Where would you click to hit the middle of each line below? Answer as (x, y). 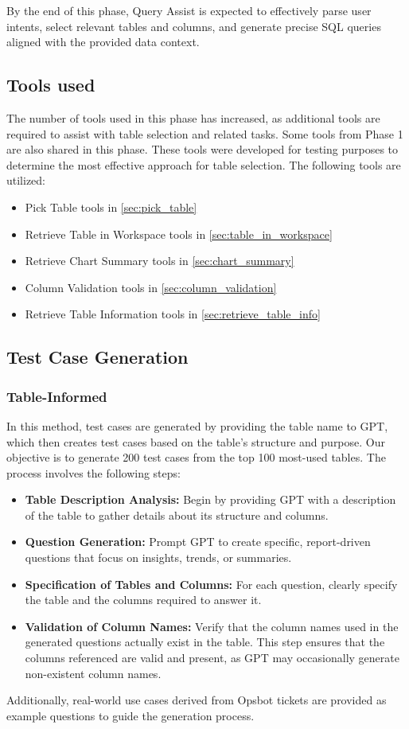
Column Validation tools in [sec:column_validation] (151, 287)
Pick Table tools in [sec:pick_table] (111, 207)
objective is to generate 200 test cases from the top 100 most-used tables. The (196, 457)
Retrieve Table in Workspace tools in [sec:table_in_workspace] (179, 234)
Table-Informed (57, 396)
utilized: (26, 180)
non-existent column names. (93, 673)
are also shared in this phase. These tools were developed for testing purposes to (203, 149)
